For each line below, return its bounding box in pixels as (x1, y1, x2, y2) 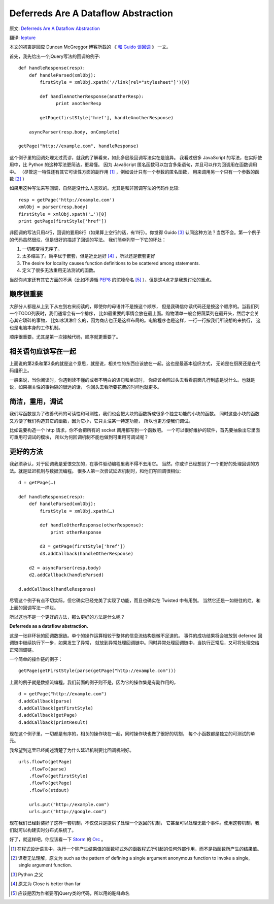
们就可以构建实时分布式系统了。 (9, 827, 76, 833)
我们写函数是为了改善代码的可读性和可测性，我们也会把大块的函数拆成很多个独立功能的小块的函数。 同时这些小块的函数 (9, 411, 260, 417)
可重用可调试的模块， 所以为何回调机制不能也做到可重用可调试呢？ (9, 434, 149, 440)
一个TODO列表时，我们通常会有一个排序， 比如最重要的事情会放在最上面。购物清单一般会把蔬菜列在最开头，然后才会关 (9, 310, 259, 316)
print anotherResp (56, 101, 101, 107)
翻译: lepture (9, 35, 36, 41)
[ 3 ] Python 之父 (11, 871, 43, 878)
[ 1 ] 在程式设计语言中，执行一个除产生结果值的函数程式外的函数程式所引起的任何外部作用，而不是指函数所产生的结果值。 (11, 846, 262, 852)
